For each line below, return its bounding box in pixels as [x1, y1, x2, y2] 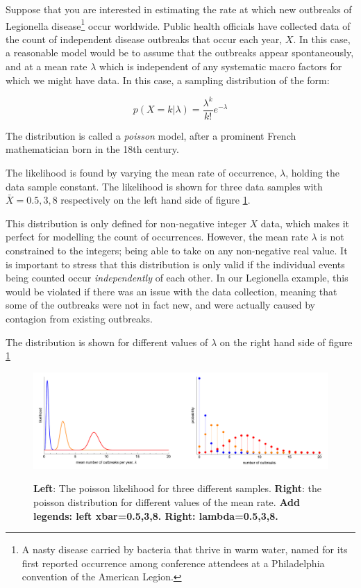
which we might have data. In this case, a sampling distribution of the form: [6, 72, 330, 87]
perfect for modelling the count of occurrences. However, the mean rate [6, 229, 308, 244]
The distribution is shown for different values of [6, 334, 208, 349]
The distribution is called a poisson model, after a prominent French [6, 128, 296, 142]
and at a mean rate [6, 59, 87, 74]
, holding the [285, 165, 339, 179]
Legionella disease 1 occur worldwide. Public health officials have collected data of [6, 16, 351, 33]
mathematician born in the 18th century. [6, 142, 179, 156]
